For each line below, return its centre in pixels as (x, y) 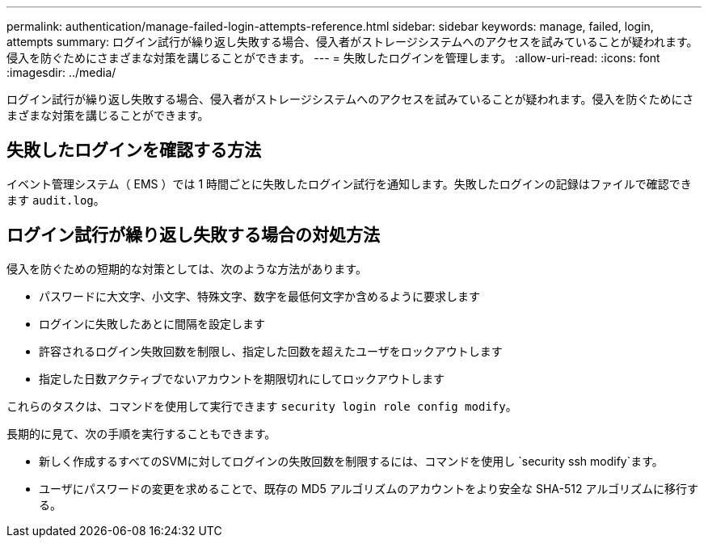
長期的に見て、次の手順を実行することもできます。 (141, 433)
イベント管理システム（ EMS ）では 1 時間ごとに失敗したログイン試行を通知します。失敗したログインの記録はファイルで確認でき (349, 183)
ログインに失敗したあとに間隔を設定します (152, 323)
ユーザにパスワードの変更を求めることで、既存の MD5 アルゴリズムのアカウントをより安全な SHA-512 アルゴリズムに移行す (369, 488)
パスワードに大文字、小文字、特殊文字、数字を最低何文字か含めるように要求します (259, 296)
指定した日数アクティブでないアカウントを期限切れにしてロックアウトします (242, 378)
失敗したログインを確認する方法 (134, 150)
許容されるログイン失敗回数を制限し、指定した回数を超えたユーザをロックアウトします (271, 351)
